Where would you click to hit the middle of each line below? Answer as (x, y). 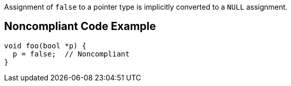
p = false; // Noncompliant (71, 54)
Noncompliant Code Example (80, 26)
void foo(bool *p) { (45, 46)
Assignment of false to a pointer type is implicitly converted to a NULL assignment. (146, 7)
